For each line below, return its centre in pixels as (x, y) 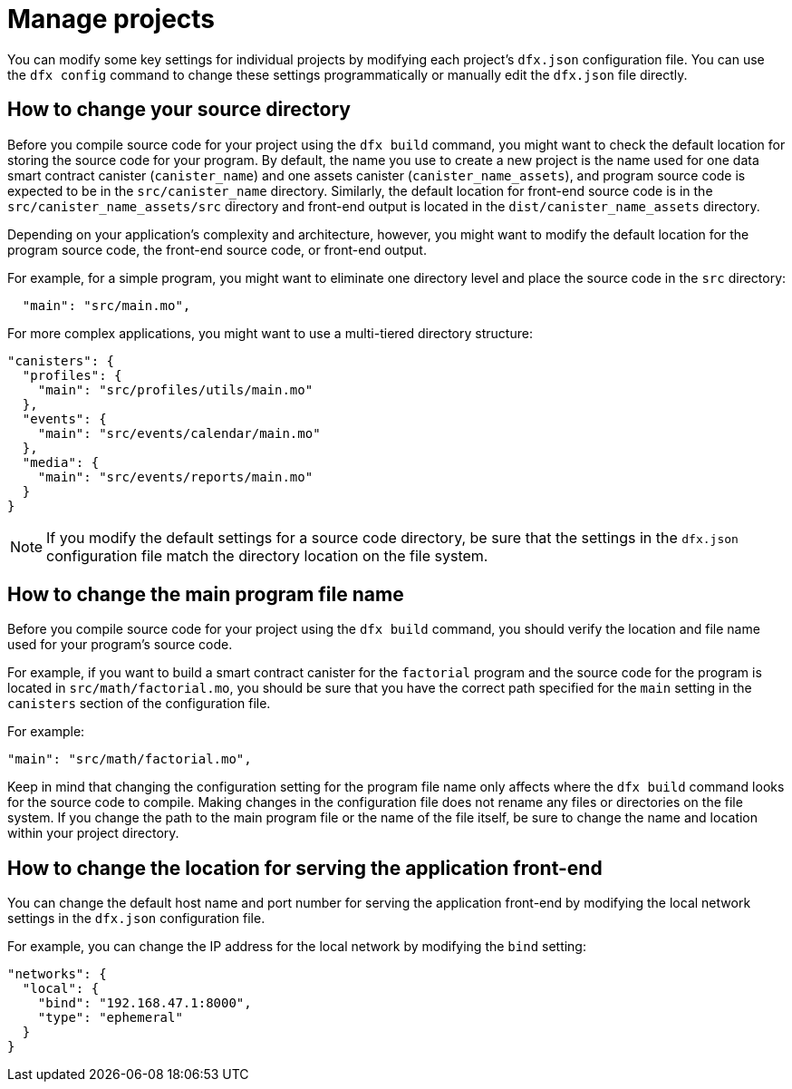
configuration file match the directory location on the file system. (267, 555)
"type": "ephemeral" (110, 1018)
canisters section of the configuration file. (139, 704)
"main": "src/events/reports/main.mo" (175, 476)
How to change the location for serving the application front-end (305, 868)
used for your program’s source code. (120, 645)
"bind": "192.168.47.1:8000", (145, 1003)
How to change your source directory (179, 110)
